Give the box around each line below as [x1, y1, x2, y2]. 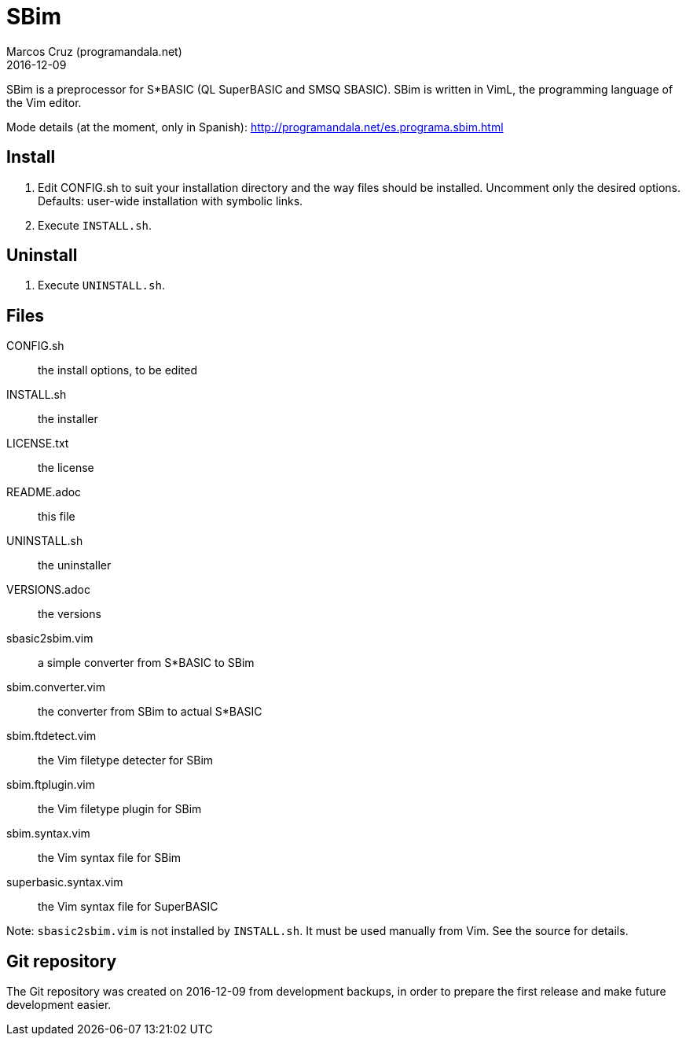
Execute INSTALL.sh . [38, 218, 152, 232]
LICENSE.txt [6, 436, 69, 451]
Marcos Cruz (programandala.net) [6, 44, 182, 58]
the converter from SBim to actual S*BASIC [38, 705, 262, 719]
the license [38, 461, 94, 475]
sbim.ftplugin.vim [6, 778, 95, 792]
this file [38, 510, 75, 524]
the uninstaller [38, 558, 112, 573]
